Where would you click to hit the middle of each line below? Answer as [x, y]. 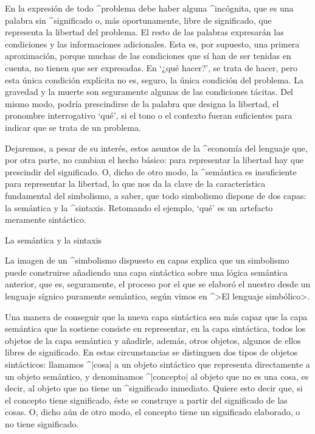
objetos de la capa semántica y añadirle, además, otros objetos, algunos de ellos [153, 340]
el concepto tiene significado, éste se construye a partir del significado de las [146, 400]
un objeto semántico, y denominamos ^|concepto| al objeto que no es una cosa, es [157, 376]
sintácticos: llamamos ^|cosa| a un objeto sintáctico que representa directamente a [157, 364]
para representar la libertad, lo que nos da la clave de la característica [135, 184]
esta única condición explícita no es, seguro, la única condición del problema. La [154, 79]
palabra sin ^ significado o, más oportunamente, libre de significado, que [138, 20]
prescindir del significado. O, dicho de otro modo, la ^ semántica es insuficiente [151, 171]
